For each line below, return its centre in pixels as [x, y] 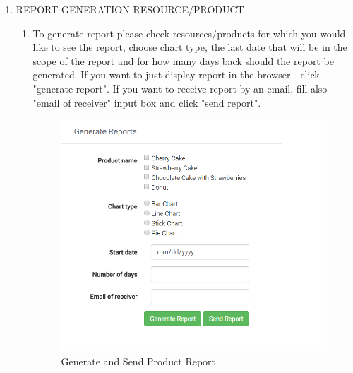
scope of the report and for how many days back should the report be [183, 60]
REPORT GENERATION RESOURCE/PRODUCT [130, 9]
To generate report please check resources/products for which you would [189, 33]
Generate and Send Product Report [138, 361]
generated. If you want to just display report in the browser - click [176, 75]
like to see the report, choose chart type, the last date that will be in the [190, 47]
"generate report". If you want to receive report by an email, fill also [180, 88]
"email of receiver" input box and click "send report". [147, 102]
